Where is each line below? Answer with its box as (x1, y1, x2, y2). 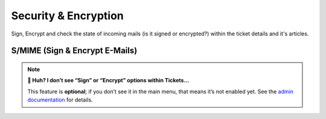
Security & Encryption (11, 9, 124, 22)
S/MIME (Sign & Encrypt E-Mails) (11, 46, 138, 56)
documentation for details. (27, 96, 93, 103)
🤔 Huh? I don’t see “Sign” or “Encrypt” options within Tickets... (27, 77, 190, 84)
